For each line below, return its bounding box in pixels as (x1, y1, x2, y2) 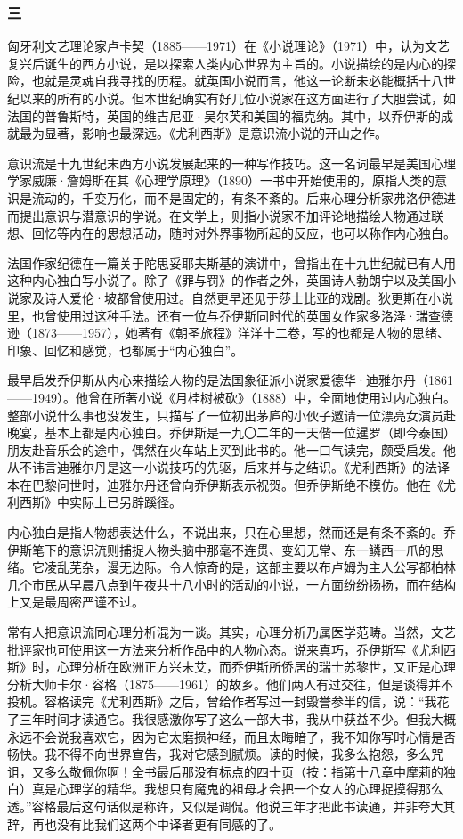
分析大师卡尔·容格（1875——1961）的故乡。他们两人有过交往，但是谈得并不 (7, 674, 453, 693)
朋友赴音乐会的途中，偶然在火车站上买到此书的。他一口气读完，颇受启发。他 (7, 440, 456, 459)
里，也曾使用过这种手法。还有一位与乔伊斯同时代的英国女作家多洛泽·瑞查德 (7, 305, 453, 324)
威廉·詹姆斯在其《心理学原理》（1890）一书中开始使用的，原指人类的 (31, 171, 435, 190)
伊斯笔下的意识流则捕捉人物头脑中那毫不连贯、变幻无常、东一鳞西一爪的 (7, 540, 431, 558)
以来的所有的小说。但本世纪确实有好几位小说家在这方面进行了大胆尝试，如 (19, 89, 456, 107)
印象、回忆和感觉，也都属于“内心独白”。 (7, 340, 244, 359)
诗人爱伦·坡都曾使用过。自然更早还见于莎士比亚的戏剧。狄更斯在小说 (44, 288, 453, 306)
